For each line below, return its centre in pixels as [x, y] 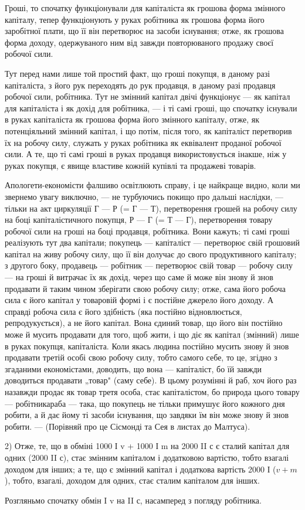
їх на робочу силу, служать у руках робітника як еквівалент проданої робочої [143, 142]
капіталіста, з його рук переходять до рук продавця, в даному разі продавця [140, 85]
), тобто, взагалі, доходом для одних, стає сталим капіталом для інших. [132, 480]
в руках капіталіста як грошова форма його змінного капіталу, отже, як [132, 119]
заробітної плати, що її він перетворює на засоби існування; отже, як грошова [144, 31]
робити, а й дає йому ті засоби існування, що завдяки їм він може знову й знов [147, 415]
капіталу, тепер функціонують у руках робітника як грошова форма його [135, 19]
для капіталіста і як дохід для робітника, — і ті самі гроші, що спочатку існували [151, 108]
